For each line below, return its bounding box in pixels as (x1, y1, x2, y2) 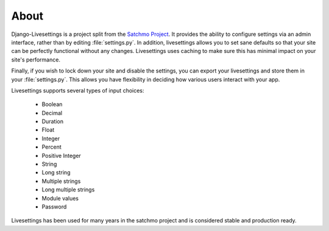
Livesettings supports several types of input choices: (11, 87, 144, 94)
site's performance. (11, 55, 61, 63)
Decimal (41, 109, 63, 116)
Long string (41, 169, 71, 176)
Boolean (41, 101, 63, 108)
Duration (41, 118, 64, 125)
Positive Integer (41, 152, 82, 159)
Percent (41, 143, 62, 151)
